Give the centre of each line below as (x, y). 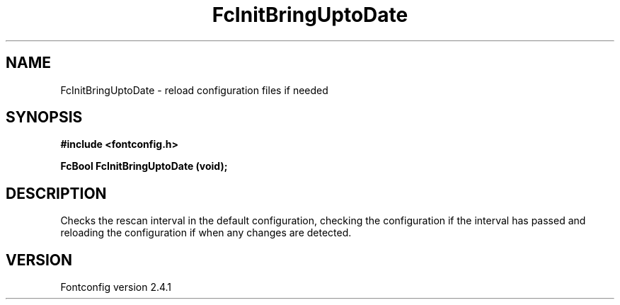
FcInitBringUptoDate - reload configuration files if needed (194, 90)
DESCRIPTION (56, 193)
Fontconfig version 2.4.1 (116, 287)
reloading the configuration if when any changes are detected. (206, 233)
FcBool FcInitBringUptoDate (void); (144, 166)
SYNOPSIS (44, 117)
